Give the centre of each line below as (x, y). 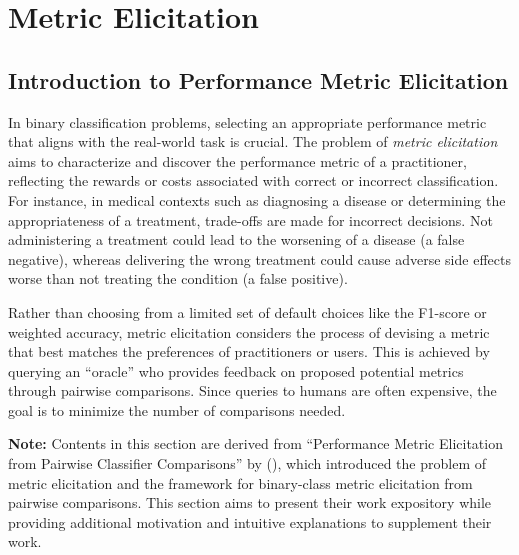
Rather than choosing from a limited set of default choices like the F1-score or (247, 311)
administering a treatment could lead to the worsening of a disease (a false (236, 239)
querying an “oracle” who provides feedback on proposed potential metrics (236, 370)
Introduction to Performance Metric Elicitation (258, 79)
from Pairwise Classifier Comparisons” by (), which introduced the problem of (247, 463)
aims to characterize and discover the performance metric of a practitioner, (237, 160)
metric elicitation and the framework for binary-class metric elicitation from (240, 482)
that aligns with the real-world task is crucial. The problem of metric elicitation (253, 141)
